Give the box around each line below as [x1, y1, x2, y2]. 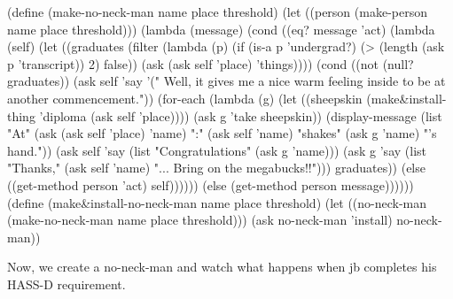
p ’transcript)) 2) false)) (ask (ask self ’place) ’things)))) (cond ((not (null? [7, 54, 414, 73]
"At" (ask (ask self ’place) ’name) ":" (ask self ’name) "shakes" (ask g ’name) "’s [7, 124, 437, 142]
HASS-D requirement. [7, 274, 126, 293]
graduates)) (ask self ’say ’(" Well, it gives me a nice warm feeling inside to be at [7, 72, 446, 90]
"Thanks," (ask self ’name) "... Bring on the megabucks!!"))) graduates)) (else [7, 158, 426, 177]
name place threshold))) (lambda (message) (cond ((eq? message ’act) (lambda [7, 19, 435, 38]
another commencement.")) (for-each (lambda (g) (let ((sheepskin [7, 88, 363, 107]
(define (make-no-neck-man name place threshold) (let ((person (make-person [7, 3, 427, 20]
